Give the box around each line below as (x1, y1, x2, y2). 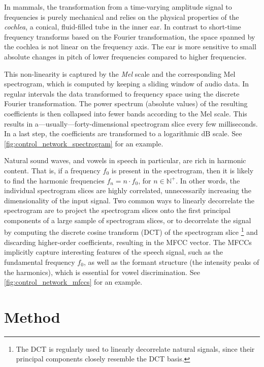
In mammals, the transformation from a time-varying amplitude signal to (4, 2, 232, 12)
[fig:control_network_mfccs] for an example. (4, 277, 143, 287)
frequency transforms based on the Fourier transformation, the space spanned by (4, 31, 255, 42)
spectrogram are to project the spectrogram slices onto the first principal (4, 205, 230, 216)
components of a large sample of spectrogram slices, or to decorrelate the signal (4, 215, 251, 225)
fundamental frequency (4, 256, 75, 267)
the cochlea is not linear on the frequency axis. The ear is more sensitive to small (4, 41, 256, 52)
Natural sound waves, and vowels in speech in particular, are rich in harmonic (4, 155, 246, 166)
